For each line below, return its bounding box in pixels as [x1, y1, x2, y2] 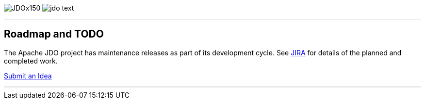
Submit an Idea [4, 71, 52, 80]
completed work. [4, 56, 58, 65]
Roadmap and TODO [4, 28, 104, 40]
